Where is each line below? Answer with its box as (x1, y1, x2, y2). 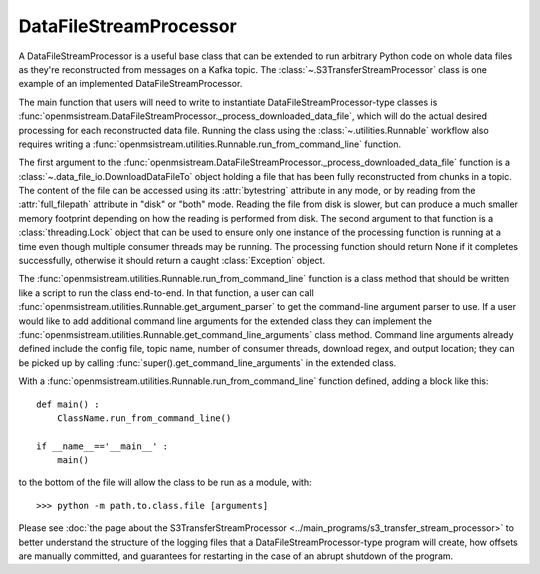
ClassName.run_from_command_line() (56, 412, 232, 424)
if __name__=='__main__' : (36, 440, 169, 452)
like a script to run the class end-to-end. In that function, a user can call (18, 286, 314, 299)
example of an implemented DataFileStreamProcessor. (18, 78, 243, 90)
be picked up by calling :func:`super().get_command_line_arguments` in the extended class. (18, 356, 397, 369)
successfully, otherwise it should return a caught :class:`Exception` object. (18, 255, 325, 267)
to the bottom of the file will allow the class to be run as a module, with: (18, 476, 312, 489)
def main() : (36, 398, 100, 410)
